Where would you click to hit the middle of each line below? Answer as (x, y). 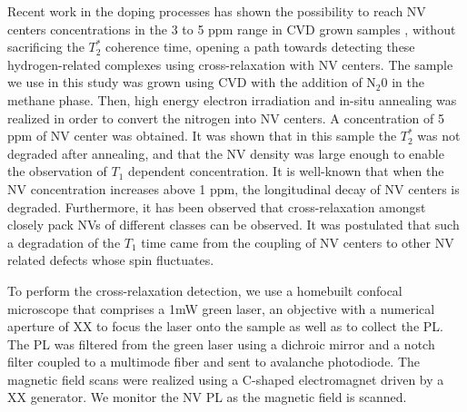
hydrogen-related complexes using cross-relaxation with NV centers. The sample (230, 64)
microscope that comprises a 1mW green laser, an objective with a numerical (221, 308)
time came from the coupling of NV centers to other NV (298, 242)
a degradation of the (64, 242)
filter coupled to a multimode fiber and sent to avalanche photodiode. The (214, 362)
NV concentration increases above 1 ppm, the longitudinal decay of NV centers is (233, 188)
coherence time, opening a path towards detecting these (260, 47)
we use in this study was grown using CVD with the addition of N (192, 82)
